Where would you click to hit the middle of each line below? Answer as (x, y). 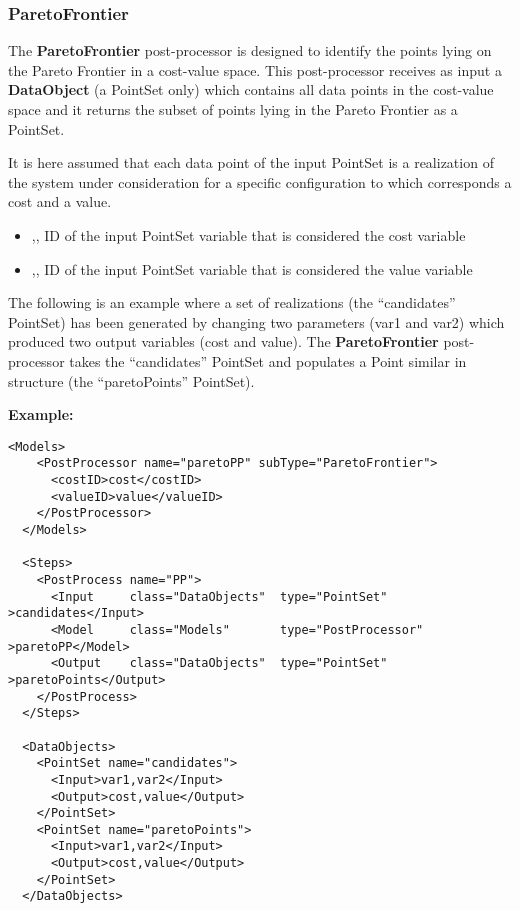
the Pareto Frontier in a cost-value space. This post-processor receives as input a (255, 69)
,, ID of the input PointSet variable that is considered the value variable (252, 268)
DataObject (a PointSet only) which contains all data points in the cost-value (251, 89)
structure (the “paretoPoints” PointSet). (131, 380)
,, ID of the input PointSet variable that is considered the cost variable (248, 234)
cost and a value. (60, 201)
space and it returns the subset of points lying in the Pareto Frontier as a (233, 109)
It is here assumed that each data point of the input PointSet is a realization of (251, 162)
